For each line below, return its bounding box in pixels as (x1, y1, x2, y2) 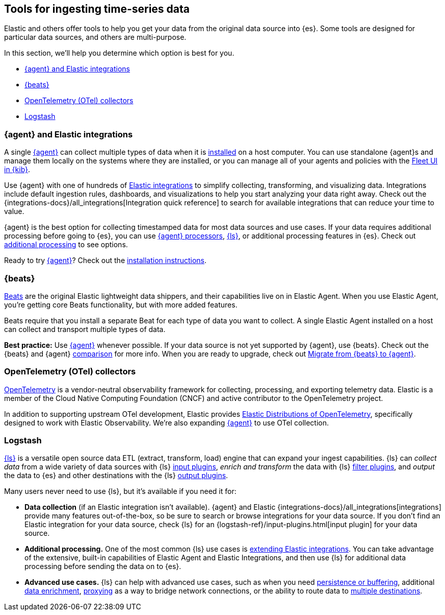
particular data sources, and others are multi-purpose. (4, 33, 187, 42)
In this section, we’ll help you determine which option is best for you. (4, 49, 234, 58)
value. (4, 207, 24, 216)
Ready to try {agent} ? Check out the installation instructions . (4, 256, 207, 265)
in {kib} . (4, 165, 31, 174)
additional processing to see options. (4, 240, 128, 249)
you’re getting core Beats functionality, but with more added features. (4, 300, 238, 309)
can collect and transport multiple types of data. (4, 324, 166, 334)
